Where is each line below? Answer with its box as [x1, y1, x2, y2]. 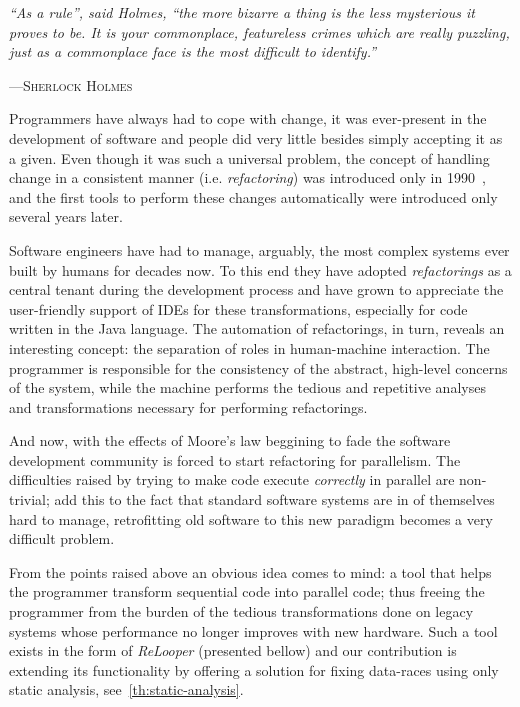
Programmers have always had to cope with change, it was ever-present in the [9, 108, 487, 129]
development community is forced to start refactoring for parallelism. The [9, 449, 461, 470]
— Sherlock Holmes [9, 74, 133, 95]
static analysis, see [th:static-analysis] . [9, 679, 244, 700]
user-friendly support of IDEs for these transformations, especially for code [9, 298, 468, 319]
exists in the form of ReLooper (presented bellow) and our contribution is [9, 640, 457, 661]
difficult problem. [9, 528, 115, 549]
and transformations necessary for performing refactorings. [9, 396, 368, 417]
